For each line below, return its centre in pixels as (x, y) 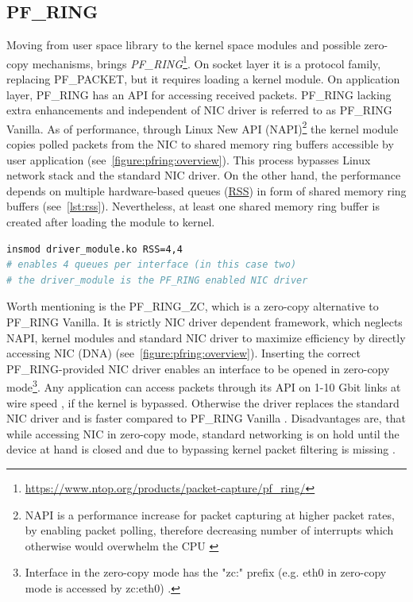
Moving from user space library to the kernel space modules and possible (183, 45)
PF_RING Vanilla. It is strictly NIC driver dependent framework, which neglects (205, 322)
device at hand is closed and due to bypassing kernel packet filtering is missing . (201, 449)
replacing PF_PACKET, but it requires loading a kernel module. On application (203, 79)
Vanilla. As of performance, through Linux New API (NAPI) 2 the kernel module (203, 127)
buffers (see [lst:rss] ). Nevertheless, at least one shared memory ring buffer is (193, 206)
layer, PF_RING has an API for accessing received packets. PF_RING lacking (199, 94)
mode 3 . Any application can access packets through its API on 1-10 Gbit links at (204, 386)
